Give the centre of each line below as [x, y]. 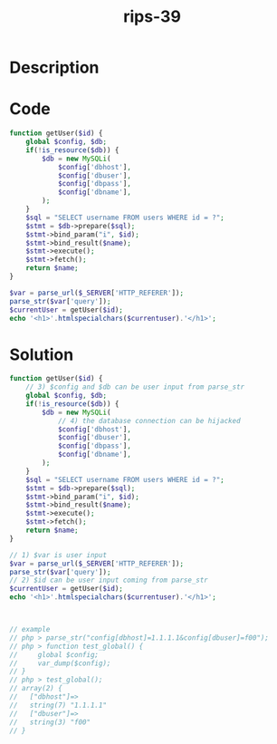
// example [30, 630]
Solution [42, 354]
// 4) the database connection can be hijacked [149, 420]
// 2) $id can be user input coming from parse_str [109, 580]
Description [54, 68]
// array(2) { [36, 689]
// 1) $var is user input [58, 555]
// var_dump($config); [60, 663]
